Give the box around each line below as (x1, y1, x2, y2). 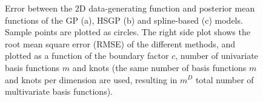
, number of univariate (175, 49, 258, 62)
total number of (195, 73, 254, 86)
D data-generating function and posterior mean (79, 2, 255, 14)
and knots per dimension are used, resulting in (5, 73, 178, 86)
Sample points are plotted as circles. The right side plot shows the (5, 25, 250, 38)
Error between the (5, 2, 73, 14)
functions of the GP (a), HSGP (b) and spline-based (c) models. (5, 13, 243, 26)
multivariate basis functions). (5, 85, 113, 98)
